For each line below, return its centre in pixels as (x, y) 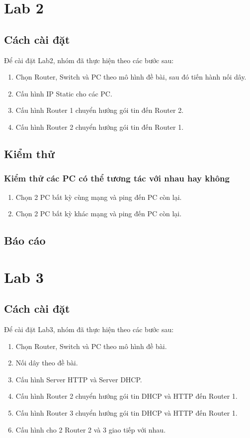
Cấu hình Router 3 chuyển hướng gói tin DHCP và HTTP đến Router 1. (126, 413)
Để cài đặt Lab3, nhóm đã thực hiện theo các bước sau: (89, 329)
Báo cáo (25, 240)
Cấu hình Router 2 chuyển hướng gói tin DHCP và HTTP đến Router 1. (126, 396)
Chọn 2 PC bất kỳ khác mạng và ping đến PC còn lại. (99, 214)
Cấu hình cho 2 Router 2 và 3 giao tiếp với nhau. (91, 429)
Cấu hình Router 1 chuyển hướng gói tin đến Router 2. (100, 110)
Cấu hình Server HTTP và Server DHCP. (79, 379)
